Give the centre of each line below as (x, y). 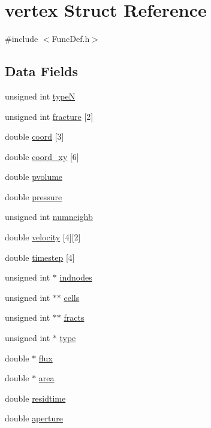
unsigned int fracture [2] (49, 116)
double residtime (35, 398)
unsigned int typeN (40, 96)
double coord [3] (34, 136)
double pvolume (34, 177)
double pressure (34, 196)
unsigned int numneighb (49, 217)
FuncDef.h (71, 39)
